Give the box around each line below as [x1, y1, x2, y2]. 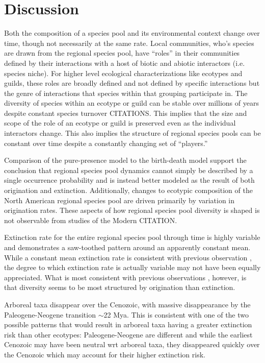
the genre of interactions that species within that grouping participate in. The [4, 87, 248, 98]
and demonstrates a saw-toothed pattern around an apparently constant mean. [4, 242, 251, 252]
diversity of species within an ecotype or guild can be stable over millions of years [4, 98, 259, 108]
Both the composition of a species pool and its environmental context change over [4, 28, 260, 38]
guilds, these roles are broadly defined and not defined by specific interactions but [4, 78, 260, 88]
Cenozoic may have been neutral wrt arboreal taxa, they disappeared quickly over [4, 339, 260, 350]
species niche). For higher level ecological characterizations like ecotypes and [4, 67, 243, 78]
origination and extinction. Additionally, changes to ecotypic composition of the [4, 185, 253, 196]
